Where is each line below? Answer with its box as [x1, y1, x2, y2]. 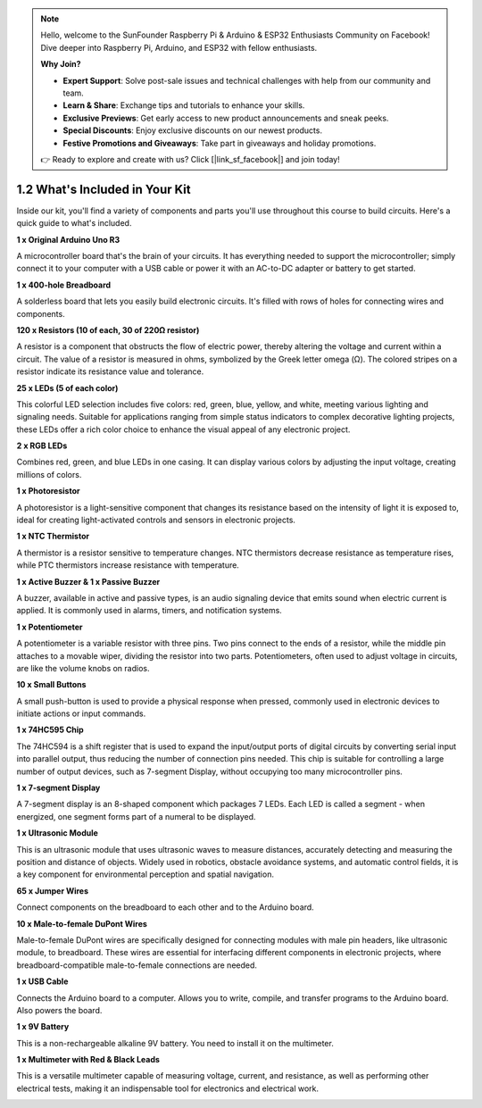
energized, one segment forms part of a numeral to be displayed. [16, 811, 256, 821]
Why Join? [40, 59, 81, 70]
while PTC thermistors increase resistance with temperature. [16, 560, 240, 571]
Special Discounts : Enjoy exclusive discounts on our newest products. [62, 125, 323, 136]
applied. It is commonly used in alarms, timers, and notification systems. [16, 605, 283, 616]
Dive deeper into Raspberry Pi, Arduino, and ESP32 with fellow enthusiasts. [40, 42, 318, 53]
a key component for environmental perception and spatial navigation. [16, 869, 274, 879]
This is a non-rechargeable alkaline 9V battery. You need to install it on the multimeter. [16, 1037, 334, 1048]
